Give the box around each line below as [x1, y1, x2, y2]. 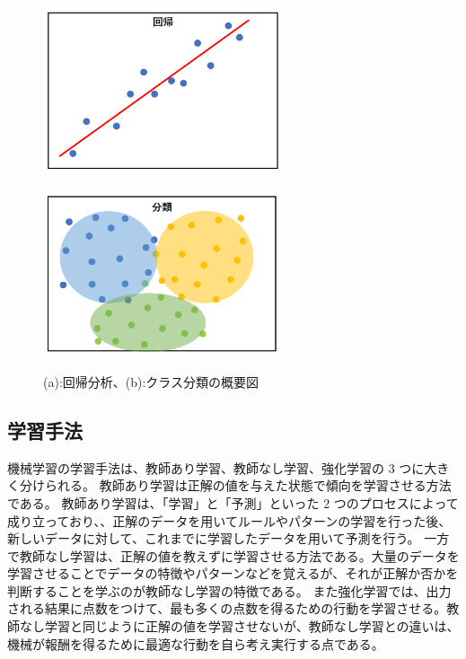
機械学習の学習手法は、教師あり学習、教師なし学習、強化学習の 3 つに [7, 458, 425, 477]
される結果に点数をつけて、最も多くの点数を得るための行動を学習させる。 [7, 599, 447, 618]
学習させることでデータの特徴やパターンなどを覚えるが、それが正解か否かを [7, 564, 459, 583]
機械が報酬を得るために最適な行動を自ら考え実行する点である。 [7, 634, 384, 653]
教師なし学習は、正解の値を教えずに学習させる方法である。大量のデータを [19, 546, 460, 565]
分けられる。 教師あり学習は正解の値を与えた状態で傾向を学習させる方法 [19, 476, 452, 495]
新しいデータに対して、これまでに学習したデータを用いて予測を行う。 [7, 529, 420, 548]
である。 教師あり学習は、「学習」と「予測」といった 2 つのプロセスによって [7, 493, 459, 512]
